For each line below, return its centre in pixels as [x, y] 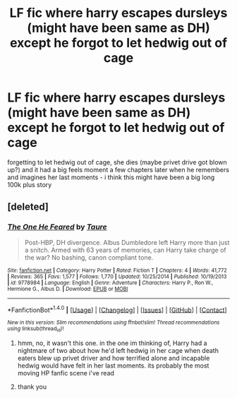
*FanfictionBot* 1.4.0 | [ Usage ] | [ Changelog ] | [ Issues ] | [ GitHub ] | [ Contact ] [117, 309]
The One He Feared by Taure [57, 227]
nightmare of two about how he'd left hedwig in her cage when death [118, 350]
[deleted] [28, 207]
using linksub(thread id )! [36, 329]
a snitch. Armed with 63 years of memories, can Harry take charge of [126, 250]
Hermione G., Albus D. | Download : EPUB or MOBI [68, 289]
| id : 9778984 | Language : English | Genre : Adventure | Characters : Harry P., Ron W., [110, 283]
